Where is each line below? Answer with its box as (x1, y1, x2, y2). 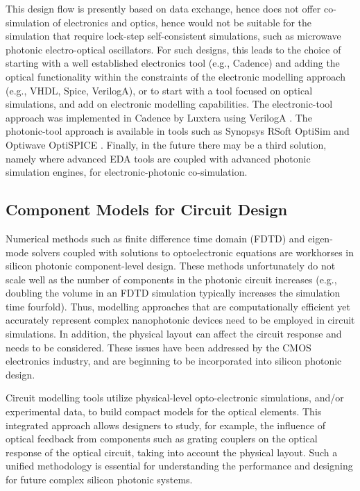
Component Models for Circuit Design (6, 199, 288, 220)
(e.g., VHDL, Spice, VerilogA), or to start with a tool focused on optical (6, 83, 313, 97)
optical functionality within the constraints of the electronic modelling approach (6, 69, 345, 83)
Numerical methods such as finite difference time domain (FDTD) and (6, 231, 305, 245)
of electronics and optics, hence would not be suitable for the (53, 15, 311, 29)
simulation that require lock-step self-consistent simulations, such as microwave (6, 28, 341, 43)
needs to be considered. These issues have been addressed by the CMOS (6, 340, 311, 354)
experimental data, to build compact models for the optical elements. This (6, 404, 322, 419)
